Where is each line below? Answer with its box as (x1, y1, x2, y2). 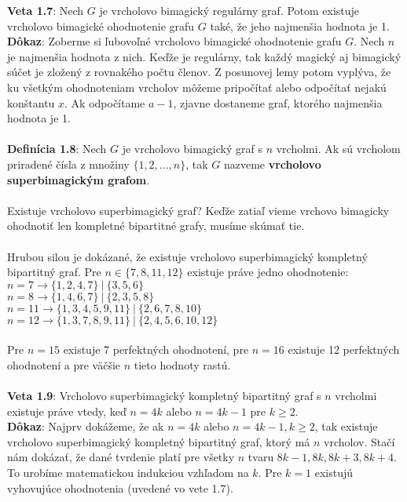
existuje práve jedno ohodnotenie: (187, 264, 349, 280)
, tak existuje (314, 418, 378, 435)
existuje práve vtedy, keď (7, 402, 126, 419)
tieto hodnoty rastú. (134, 356, 231, 373)
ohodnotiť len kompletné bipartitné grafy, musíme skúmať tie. (7, 217, 305, 234)
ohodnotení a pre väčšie (7, 356, 121, 373)
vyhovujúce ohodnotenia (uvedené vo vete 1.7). (7, 479, 233, 496)
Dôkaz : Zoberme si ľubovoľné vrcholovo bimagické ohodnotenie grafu (7, 33, 342, 49)
